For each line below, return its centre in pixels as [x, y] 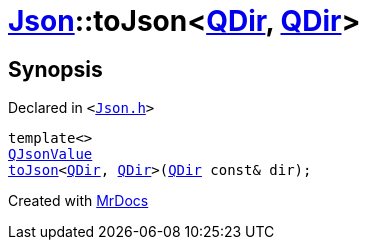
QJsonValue [50, 154]
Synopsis [55, 69]
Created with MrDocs [78, 201]
